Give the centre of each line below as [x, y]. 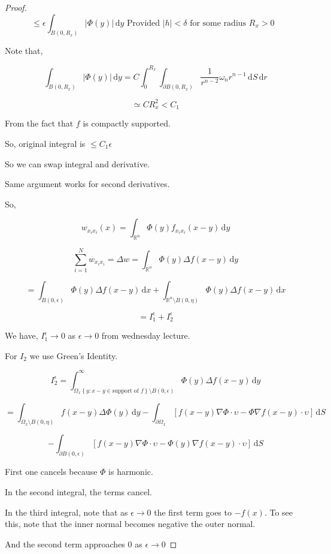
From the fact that [39, 123]
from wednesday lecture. [146, 335]
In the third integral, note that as [66, 512]
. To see [279, 512]
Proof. [16, 7]
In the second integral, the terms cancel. [78, 491]
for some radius [218, 23]
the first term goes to [193, 512]
